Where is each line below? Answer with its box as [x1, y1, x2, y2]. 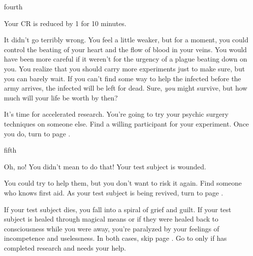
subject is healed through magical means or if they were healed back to [4, 214, 219, 224]
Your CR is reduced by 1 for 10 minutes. [4, 18, 126, 28]
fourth [4, 1, 23, 11]
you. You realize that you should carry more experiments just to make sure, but [4, 63, 245, 73]
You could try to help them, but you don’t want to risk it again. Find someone [4, 178, 242, 188]
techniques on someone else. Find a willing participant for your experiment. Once [4, 118, 249, 128]
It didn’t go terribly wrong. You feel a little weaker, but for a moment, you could [4, 34, 249, 45]
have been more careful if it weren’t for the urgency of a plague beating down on [4, 54, 248, 64]
